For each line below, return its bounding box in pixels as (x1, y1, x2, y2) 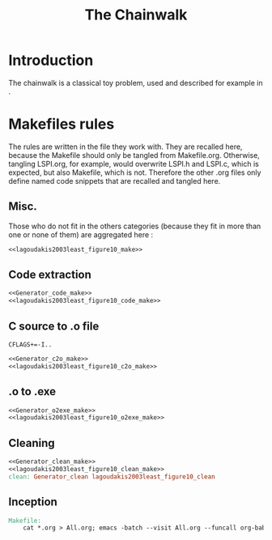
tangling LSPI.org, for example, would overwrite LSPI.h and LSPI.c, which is (8, 159, 259, 168)
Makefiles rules (8, 115, 115, 134)
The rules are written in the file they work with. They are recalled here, (8, 142, 243, 151)
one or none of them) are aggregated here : (8, 229, 154, 240)
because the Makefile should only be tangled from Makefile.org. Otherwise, (8, 150, 261, 159)
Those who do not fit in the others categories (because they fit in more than (8, 221, 261, 231)
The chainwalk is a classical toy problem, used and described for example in (8, 78, 263, 87)
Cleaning (8, 436, 55, 450)
